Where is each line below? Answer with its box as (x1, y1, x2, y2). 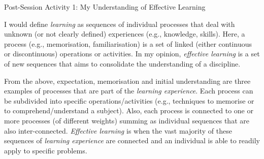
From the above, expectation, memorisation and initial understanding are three (4, 75, 251, 86)
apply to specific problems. (4, 145, 87, 155)
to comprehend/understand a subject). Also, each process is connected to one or (4, 105, 253, 116)
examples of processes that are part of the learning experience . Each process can (4, 85, 253, 96)
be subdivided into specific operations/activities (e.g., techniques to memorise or (4, 95, 254, 106)
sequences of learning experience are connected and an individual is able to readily (4, 135, 260, 146)
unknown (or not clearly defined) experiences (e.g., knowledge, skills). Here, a (4, 28, 245, 39)
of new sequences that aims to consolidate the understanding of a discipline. (4, 58, 241, 69)
